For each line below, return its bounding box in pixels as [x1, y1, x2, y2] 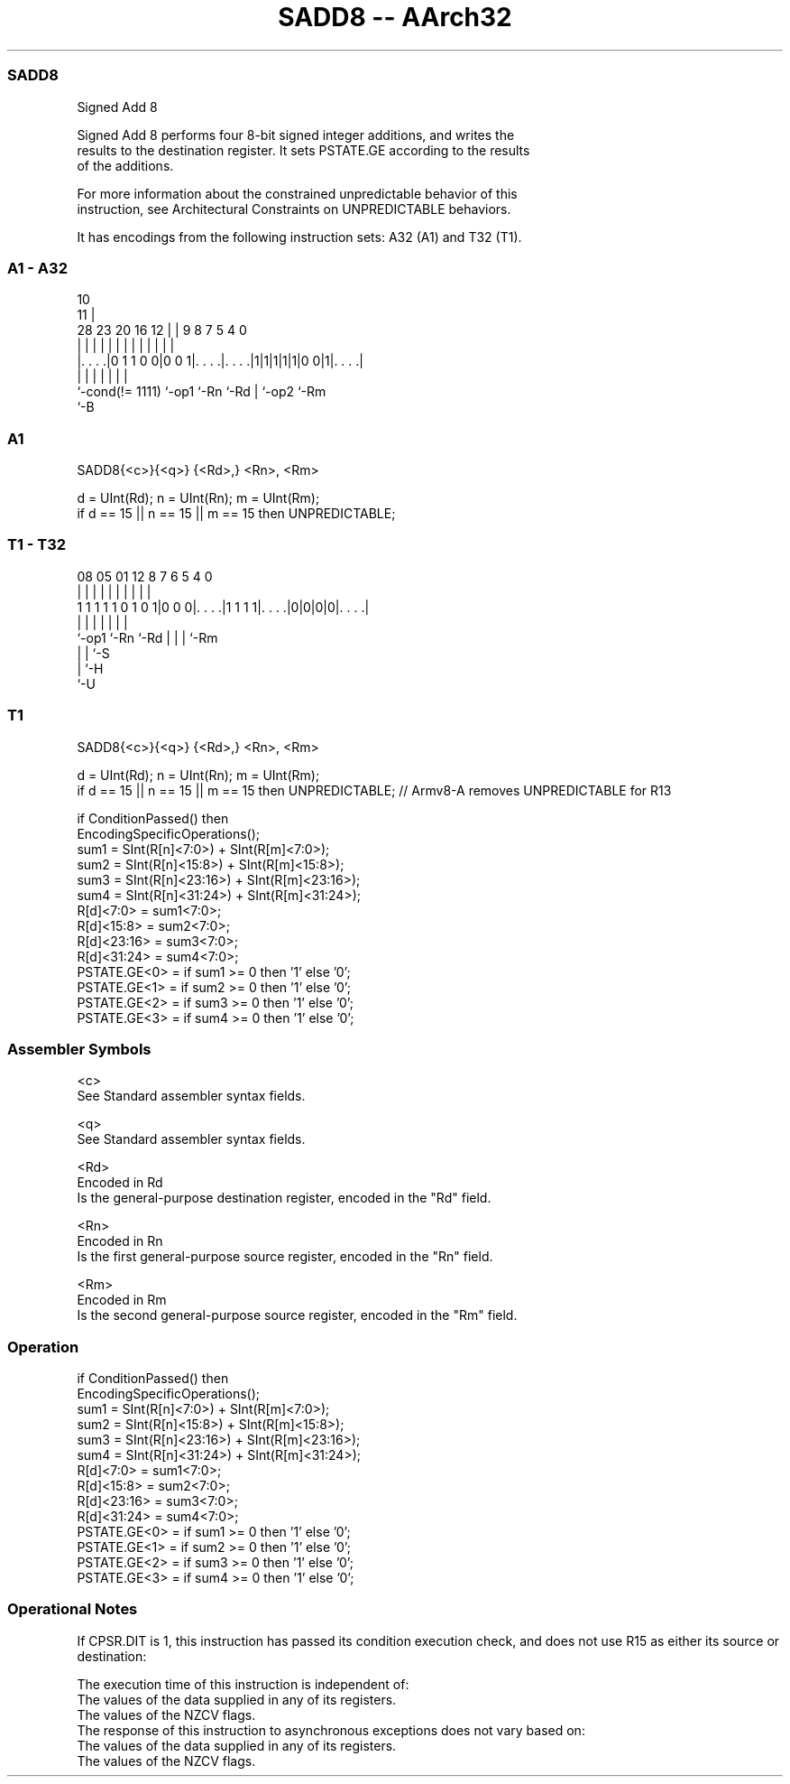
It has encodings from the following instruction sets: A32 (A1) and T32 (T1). [77, 228, 522, 245]
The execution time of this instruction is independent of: [77, 1676, 409, 1692]
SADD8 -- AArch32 [278, 2, 512, 33]
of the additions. [77, 157, 174, 173]
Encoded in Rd [77, 1175, 163, 1191]
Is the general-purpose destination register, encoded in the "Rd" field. [77, 1190, 491, 1206]
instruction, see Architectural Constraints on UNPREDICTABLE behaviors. [77, 200, 511, 217]
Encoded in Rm [77, 1292, 167, 1308]
